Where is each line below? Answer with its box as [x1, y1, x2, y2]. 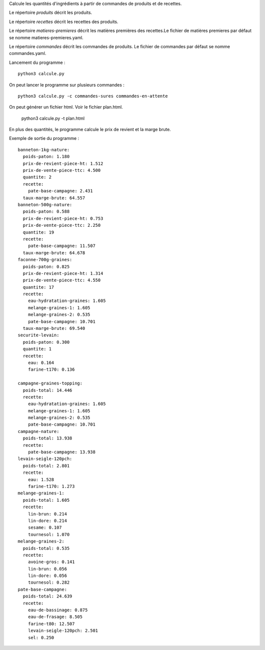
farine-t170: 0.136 [27, 367, 75, 373]
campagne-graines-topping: [18, 380, 83, 386]
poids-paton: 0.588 [23, 209, 70, 215]
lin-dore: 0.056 [27, 573, 67, 579]
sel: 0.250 [27, 635, 54, 640]
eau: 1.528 [27, 477, 54, 482]
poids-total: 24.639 [23, 594, 73, 599]
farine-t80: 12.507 [27, 621, 75, 626]
